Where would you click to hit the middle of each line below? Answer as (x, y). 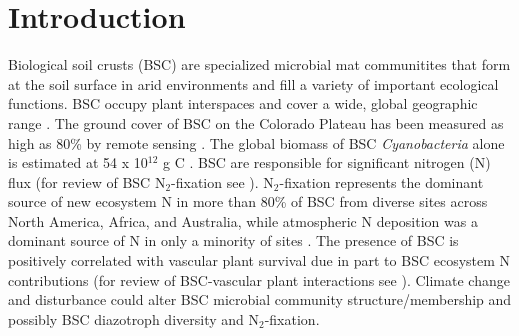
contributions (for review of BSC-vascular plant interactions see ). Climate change (259, 279)
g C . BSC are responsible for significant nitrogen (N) (326, 162)
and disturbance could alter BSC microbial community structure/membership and (260, 299)
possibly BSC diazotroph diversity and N (133, 318)
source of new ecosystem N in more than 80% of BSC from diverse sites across (248, 201)
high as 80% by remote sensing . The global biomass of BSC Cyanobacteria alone (256, 142)
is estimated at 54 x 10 (78, 162)
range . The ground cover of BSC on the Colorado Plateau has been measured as (256, 122)
